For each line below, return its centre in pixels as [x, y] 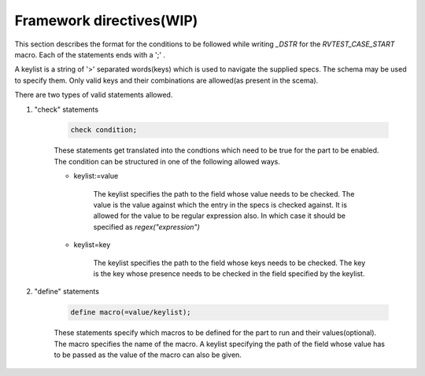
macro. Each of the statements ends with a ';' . [90, 54]
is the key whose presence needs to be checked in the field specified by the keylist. [229, 273]
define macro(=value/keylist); [131, 312]
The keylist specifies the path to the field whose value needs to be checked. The [224, 194]
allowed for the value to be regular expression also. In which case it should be [220, 216]
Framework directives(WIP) [106, 20]
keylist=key [92, 245]
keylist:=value [96, 176]
